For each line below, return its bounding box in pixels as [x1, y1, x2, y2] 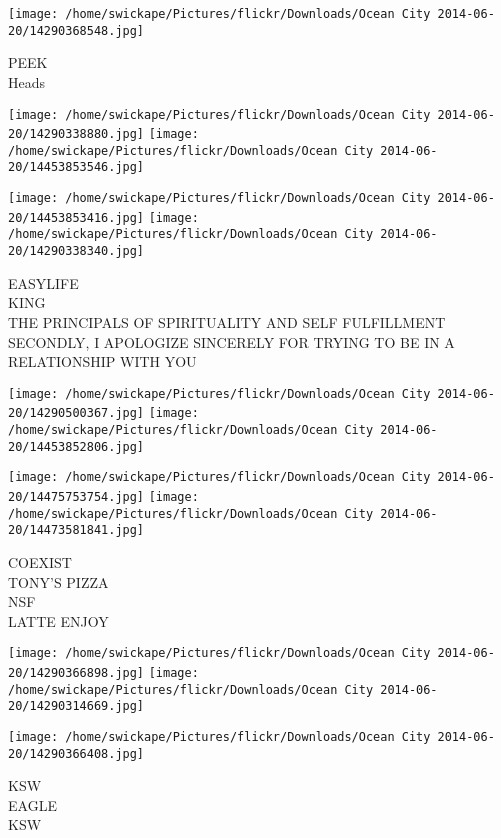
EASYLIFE [8, 272, 79, 293]
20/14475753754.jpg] [8, 490, 145, 504]
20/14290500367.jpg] [8, 406, 145, 421]
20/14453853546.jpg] [8, 160, 145, 175]
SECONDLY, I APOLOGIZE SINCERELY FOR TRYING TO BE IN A [8, 331, 455, 352]
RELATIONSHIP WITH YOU [8, 351, 197, 372]
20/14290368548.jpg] [8, 23, 145, 38]
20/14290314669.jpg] [8, 699, 145, 714]
